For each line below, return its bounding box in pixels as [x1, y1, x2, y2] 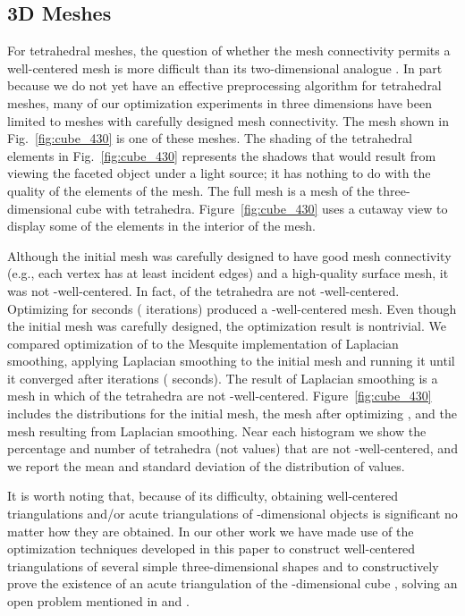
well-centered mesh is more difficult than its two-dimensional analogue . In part [7, 58, 443, 77]
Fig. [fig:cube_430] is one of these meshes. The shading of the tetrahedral [7, 129, 412, 148]
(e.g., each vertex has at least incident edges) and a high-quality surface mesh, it [7, 264, 449, 283]
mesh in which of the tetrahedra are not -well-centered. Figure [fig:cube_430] [7, 386, 432, 405]
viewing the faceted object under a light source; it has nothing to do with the [7, 164, 431, 182]
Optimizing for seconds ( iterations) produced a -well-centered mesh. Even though [7, 299, 457, 317]
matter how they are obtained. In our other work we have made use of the [7, 521, 414, 540]
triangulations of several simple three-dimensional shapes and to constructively [7, 556, 439, 575]
